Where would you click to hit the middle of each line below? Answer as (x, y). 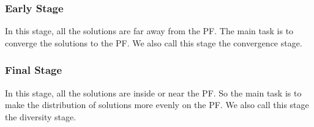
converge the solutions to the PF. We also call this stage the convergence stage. (154, 42)
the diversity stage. (41, 116)
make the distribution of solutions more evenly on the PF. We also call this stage (157, 105)
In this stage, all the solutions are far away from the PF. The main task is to (149, 31)
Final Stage (34, 70)
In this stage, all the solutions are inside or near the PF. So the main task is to (153, 93)
